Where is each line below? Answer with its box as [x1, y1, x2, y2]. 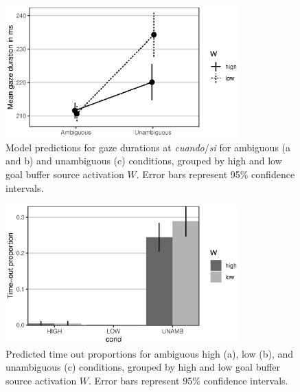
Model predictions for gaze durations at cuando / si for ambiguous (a [5, 140, 291, 154]
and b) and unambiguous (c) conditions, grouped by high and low [5, 153, 282, 168]
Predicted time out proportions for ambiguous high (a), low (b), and [5, 346, 294, 360]
